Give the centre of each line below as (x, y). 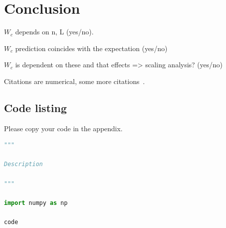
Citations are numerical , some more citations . (75, 81)
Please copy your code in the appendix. (63, 128)
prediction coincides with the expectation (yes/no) (91, 48)
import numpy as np (36, 203)
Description (23, 164)
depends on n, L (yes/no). (54, 32)
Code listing (36, 107)
